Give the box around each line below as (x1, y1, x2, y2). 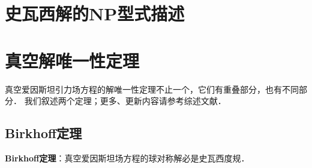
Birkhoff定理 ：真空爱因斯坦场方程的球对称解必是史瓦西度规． (5, 151, 250, 164)
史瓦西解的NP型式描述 (5, 1, 185, 26)
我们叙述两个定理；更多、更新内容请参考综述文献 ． (24, 94, 226, 107)
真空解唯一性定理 (5, 48, 140, 72)
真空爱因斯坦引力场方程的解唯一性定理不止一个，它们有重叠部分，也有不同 (5, 83, 299, 95)
